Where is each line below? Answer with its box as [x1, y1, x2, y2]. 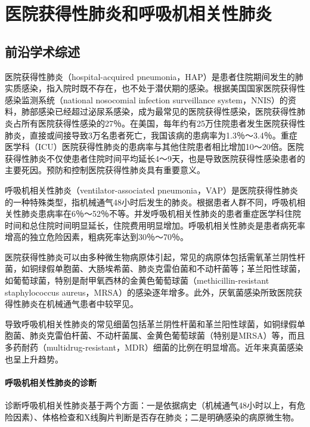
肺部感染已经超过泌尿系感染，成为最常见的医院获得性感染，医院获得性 [21, 105, 297, 118]
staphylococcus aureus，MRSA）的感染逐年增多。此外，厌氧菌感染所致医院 [5, 285, 294, 298]
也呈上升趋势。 [5, 352, 63, 365]
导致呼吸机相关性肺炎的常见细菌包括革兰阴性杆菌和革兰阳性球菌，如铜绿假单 [5, 317, 305, 330]
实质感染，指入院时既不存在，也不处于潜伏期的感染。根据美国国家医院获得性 [5, 82, 305, 94]
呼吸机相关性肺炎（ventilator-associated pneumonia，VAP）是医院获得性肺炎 [5, 183, 298, 196]
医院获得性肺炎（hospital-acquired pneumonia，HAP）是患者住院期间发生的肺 [5, 70, 303, 82]
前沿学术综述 [5, 42, 80, 60]
